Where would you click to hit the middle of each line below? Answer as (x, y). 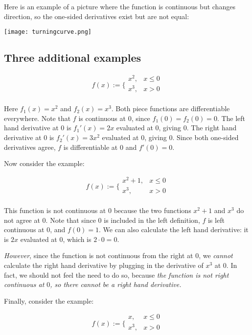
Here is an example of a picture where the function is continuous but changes (120, 6)
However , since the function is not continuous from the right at (99, 255)
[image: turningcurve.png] (48, 32)
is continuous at (102, 118)
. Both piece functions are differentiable (171, 108)
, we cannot (216, 255)
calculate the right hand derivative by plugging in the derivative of (104, 265)
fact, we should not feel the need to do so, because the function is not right (116, 275)
